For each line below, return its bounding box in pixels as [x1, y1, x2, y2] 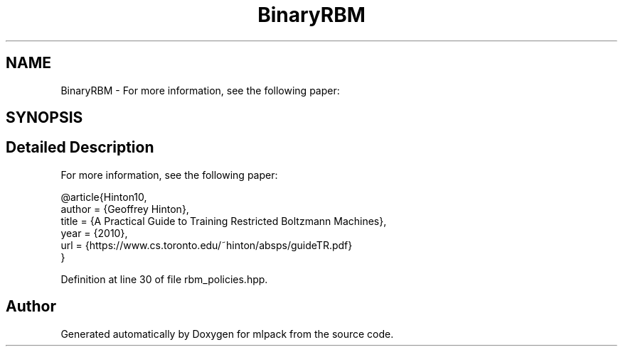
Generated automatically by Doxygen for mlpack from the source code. [60, 327, 394, 340]
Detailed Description [6, 138, 154, 157]
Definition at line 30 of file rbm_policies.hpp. [60, 273, 268, 285]
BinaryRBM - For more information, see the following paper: [60, 84, 340, 97]
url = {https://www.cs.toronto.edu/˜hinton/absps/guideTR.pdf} [60, 238, 353, 251]
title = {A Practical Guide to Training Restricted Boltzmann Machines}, [60, 214, 387, 227]
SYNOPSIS [6, 109, 83, 127]
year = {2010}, [60, 226, 128, 239]
